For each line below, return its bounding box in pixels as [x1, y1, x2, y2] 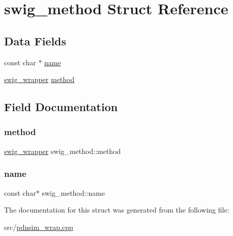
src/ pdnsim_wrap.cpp [4, 221, 73, 232]
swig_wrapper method [4, 74, 75, 85]
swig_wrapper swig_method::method [4, 145, 121, 156]
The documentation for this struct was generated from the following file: [4, 204, 229, 215]
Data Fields [4, 33, 67, 48]
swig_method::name [42, 187, 105, 198]
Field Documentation [4, 99, 118, 115]
